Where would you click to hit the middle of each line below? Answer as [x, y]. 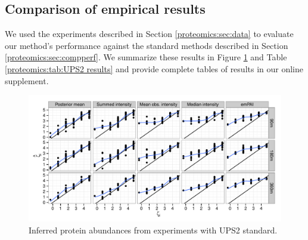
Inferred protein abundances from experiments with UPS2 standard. [153, 230]
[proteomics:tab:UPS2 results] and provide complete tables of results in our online [154, 68]
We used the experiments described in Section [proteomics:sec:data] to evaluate [149, 34]
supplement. [27, 80]
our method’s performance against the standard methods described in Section [147, 45]
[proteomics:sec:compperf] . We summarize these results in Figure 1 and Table [146, 57]
